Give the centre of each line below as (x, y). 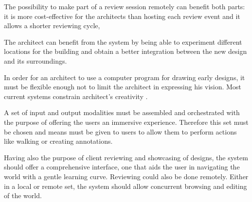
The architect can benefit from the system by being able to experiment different (123, 42)
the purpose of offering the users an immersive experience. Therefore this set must (126, 122)
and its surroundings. (36, 60)
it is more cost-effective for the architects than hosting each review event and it (122, 16)
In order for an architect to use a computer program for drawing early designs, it (125, 77)
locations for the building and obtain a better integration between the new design (126, 51)
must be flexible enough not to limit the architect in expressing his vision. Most (123, 87)
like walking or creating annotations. (58, 141)
